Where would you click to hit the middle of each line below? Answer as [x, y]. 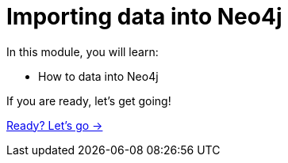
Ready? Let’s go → [55, 125]
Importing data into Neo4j [144, 17]
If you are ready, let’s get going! [89, 100]
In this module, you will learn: [83, 51]
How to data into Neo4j [98, 76]
